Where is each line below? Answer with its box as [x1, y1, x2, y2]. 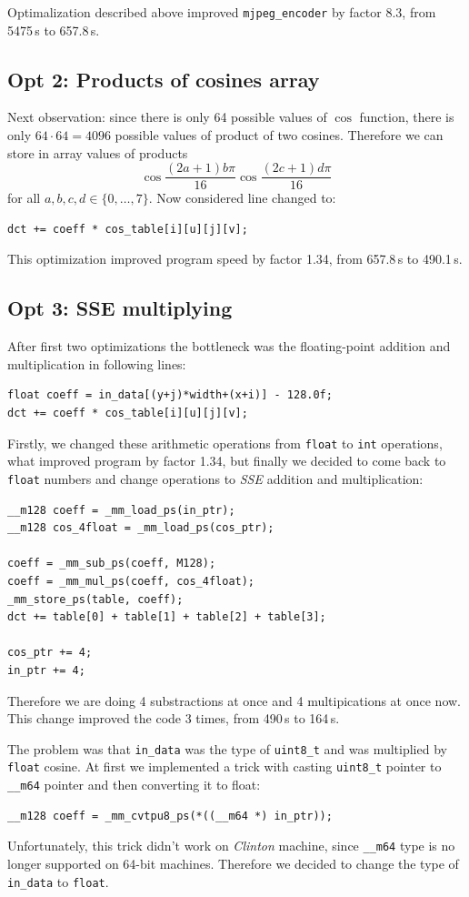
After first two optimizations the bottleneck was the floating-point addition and [7, 337, 451, 356]
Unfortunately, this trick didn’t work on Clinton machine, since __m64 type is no [7, 836, 455, 855]
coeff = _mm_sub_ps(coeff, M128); [7, 557, 216, 570]
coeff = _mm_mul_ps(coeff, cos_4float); [7, 574, 255, 588]
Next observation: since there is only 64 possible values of [7, 107, 327, 126]
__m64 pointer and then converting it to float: [7, 775, 261, 793]
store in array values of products [7, 143, 188, 162]
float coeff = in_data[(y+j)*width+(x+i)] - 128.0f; [7, 388, 333, 402]
